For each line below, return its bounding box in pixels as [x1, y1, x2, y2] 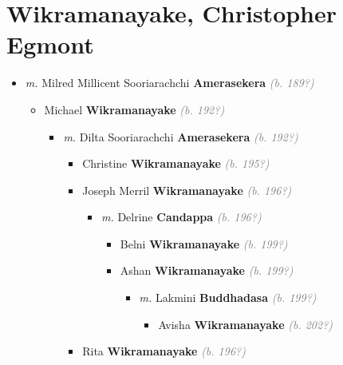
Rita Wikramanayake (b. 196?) [82, 343, 246, 359]
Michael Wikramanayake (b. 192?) [44, 101, 225, 117]
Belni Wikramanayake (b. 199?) [120, 235, 288, 252]
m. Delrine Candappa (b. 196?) [101, 208, 262, 225]
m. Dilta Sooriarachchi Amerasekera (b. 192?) [63, 128, 298, 145]
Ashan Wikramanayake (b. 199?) [120, 262, 294, 279]
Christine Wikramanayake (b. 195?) [82, 155, 270, 172]
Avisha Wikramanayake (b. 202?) [158, 315, 333, 332]
